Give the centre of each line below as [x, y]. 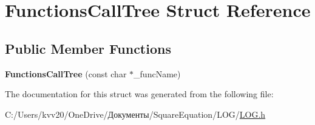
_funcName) [157, 73]
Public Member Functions [88, 48]
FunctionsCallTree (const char [66, 73]
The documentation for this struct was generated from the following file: [139, 94]
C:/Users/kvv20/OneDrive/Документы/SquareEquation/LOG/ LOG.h [135, 114]
